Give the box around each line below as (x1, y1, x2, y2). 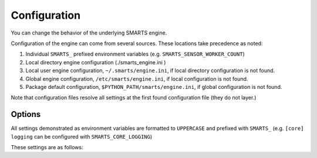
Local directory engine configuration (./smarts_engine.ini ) (25, 59, 166, 66)
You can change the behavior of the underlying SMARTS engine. (11, 29, 167, 36)
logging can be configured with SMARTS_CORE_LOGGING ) (11, 133, 153, 140)
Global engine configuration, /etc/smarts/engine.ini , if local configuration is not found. (25, 75, 248, 82)
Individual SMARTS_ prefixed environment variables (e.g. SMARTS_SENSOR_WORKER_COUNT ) (25, 50, 245, 58)
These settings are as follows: (11, 143, 83, 150)
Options (11, 109, 41, 119)
